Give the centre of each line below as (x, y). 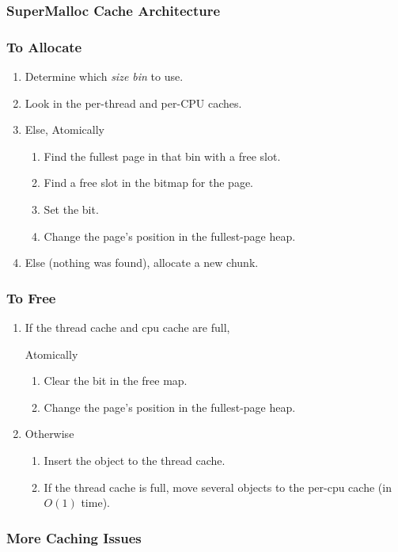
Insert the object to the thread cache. (135, 460)
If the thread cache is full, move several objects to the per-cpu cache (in (218, 487)
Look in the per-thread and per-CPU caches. (133, 103)
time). (95, 503)
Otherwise (49, 434)
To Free (31, 297)
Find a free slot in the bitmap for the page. (149, 183)
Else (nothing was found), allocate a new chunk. (142, 263)
